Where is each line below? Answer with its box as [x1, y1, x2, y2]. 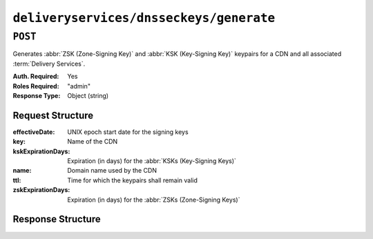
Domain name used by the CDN [67, 166, 157, 175]
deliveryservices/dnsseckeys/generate [12, 10, 276, 26]
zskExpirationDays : [12, 186, 70, 194]
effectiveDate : [12, 128, 55, 136]
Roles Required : [12, 82, 59, 90]
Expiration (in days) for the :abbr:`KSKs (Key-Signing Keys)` [67, 157, 236, 165]
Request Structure [12, 109, 94, 121]
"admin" [67, 82, 91, 90]
